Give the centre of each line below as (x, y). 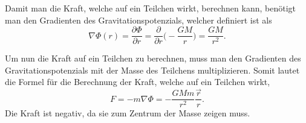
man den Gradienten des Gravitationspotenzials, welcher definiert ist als (138, 20)
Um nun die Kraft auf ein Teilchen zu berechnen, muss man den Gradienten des (153, 58)
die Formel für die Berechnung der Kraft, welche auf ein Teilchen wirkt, (138, 82)
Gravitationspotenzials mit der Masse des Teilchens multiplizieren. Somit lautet (152, 70)
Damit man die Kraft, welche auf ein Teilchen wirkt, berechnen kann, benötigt (150, 8)
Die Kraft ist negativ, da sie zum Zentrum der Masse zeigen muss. (128, 113)
